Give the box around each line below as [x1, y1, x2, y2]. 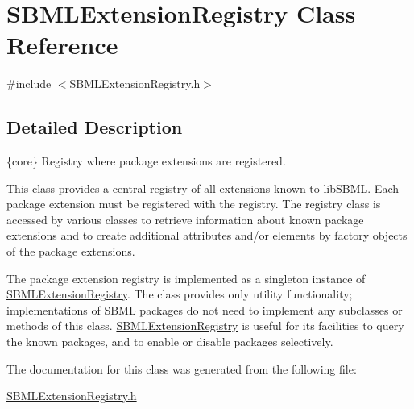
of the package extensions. [6, 243, 135, 260]
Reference [6, 28, 118, 61]
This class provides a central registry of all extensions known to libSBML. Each [6, 179, 399, 196]
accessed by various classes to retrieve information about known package [6, 211, 364, 227]
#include [6, 75, 52, 92]
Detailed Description [6, 115, 183, 140]
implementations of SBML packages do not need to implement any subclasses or [6, 301, 403, 318]
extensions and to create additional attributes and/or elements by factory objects [6, 227, 408, 244]
